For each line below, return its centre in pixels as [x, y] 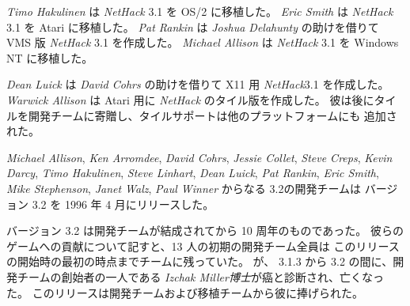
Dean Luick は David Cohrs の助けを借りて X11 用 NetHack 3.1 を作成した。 [198, 84]
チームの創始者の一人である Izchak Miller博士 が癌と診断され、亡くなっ [201, 276]
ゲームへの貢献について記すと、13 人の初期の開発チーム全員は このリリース [203, 246]
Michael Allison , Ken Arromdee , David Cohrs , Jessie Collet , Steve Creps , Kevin [199, 157]
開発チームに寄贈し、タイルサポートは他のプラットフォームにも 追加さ [213, 115]
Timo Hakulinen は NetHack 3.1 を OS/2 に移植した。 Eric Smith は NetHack [200, 11]
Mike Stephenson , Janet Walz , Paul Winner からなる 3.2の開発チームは [184, 188]
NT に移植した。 [50, 57]
